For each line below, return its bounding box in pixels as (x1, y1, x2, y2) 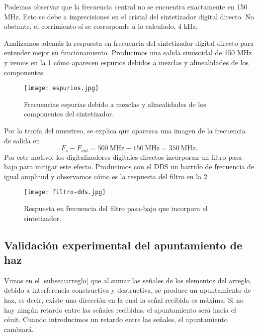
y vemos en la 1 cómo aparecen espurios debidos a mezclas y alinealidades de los (4, 57, 249, 67)
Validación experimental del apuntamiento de (4, 237, 243, 252)
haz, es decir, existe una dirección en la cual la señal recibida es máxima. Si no (4, 295, 244, 305)
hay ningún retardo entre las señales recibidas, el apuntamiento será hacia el (4, 304, 236, 315)
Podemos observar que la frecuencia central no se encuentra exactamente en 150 (4, 1, 248, 11)
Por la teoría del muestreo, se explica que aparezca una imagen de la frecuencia (4, 125, 246, 135)
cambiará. (4, 324, 34, 334)
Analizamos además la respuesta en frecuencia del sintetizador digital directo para (4, 37, 254, 48)
